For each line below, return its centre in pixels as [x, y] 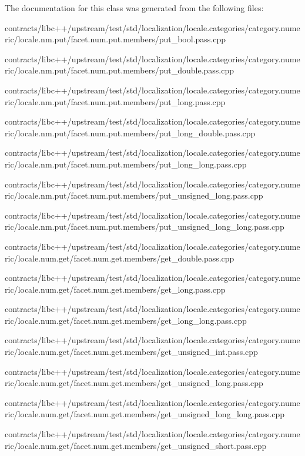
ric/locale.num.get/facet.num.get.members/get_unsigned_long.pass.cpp [134, 383]
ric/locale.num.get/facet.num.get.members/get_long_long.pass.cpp [126, 320]
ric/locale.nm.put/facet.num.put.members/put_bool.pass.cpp [115, 39]
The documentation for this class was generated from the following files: [134, 8]
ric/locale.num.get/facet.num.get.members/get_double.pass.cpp [120, 258]
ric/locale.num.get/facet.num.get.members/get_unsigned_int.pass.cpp [131, 352]
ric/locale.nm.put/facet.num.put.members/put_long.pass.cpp [115, 101]
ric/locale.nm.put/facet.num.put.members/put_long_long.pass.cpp [126, 164]
